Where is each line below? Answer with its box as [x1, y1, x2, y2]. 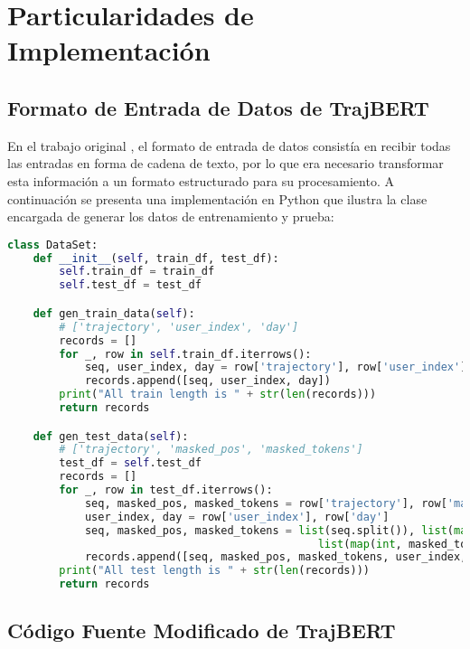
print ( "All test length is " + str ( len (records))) [59, 564, 370, 578]
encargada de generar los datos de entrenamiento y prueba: [7, 207, 334, 226]
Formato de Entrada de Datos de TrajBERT [7, 93, 429, 121]
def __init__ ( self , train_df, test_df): [33, 251, 279, 265]
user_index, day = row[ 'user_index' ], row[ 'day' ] [84, 510, 390, 523]
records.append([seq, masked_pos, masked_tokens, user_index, [84, 550, 467, 564]
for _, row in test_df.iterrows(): [59, 484, 273, 497]
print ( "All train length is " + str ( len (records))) [59, 388, 377, 401]
